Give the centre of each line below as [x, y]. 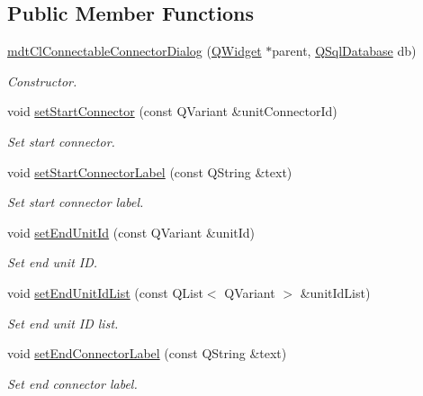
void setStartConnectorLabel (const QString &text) [150, 171]
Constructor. [42, 81]
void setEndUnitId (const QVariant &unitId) [131, 232]
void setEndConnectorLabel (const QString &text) [147, 353]
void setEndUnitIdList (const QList [105, 292]
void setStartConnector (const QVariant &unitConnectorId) [172, 111]
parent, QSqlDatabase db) [344, 51]
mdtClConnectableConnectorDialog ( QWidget [135, 51]
